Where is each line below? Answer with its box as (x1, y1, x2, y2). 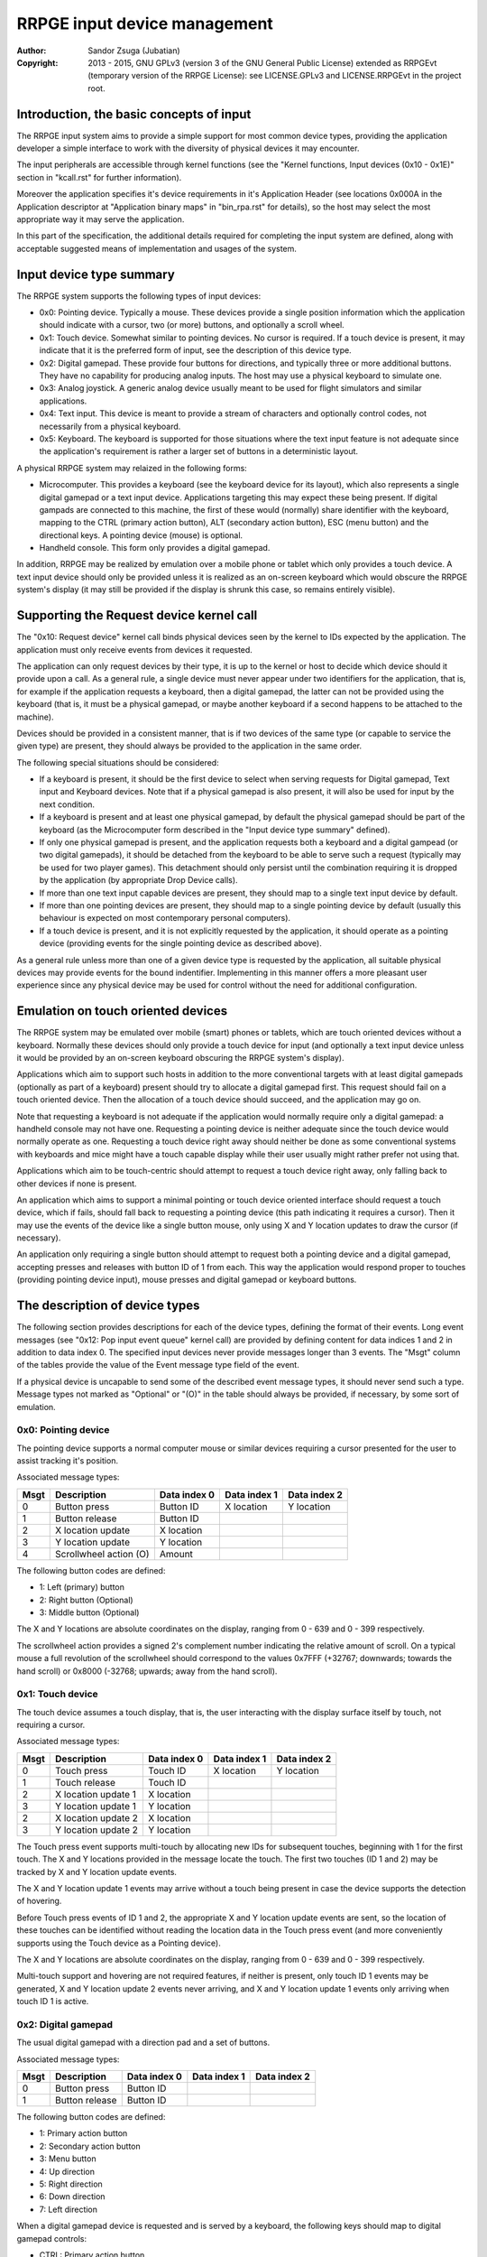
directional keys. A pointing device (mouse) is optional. (39, 529, 243, 541)
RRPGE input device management (16, 14, 274, 33)
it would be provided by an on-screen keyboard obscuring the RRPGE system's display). (16, 1053, 345, 1063)
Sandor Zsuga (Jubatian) (87, 45, 180, 56)
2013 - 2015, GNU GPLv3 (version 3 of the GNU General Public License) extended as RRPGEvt (87, 57, 437, 68)
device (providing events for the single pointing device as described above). (39, 938, 322, 949)
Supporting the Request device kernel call (16, 608, 258, 623)
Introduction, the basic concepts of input (16, 107, 252, 122)
